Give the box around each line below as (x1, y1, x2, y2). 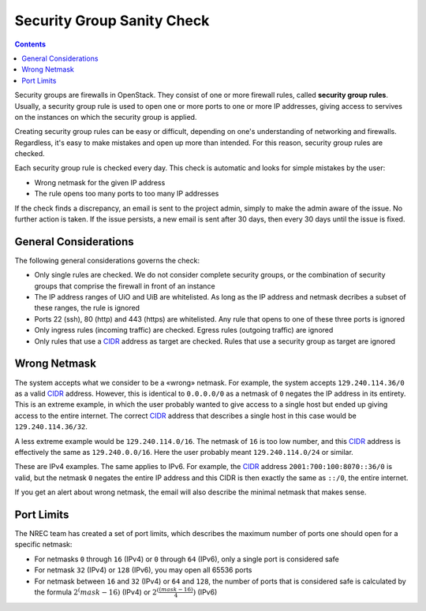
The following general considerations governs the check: (14, 255, 200, 265)
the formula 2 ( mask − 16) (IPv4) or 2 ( (34, 587, 159, 597)
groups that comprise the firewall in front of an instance (34, 281, 216, 291)
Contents (14, 39, 47, 49)
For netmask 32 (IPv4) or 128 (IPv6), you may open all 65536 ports (34, 565, 252, 575)
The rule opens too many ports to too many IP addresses (34, 189, 219, 199)
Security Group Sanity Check (14, 12, 210, 29)
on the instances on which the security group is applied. (14, 112, 197, 121)
